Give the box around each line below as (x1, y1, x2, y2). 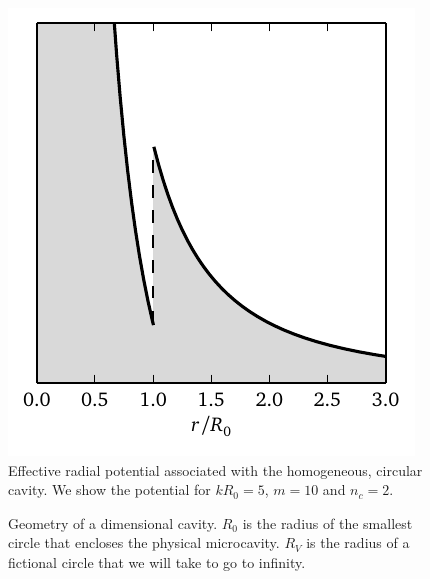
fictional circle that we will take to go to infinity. (8, 551, 306, 572)
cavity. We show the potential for (8, 479, 211, 500)
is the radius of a (306, 532, 410, 553)
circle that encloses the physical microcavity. (8, 532, 280, 553)
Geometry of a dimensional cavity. (8, 512, 218, 533)
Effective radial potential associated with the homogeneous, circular (8, 459, 423, 480)
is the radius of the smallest (242, 512, 413, 533)
